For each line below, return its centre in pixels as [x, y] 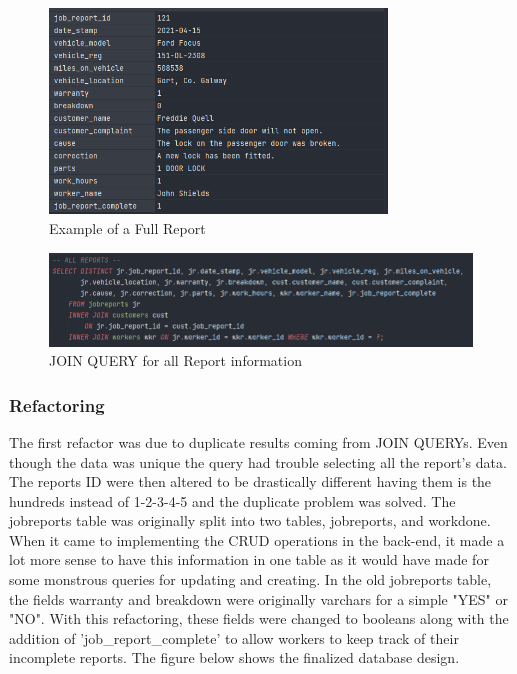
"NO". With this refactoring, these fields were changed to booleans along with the [259, 618]
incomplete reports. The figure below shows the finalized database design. [234, 657]
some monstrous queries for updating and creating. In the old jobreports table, [250, 579]
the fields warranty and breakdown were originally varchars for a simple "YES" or [258, 598]
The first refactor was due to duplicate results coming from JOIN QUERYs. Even [258, 441]
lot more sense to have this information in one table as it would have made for [249, 559]
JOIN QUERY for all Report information [175, 360]
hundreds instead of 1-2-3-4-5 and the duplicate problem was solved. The [232, 500]
